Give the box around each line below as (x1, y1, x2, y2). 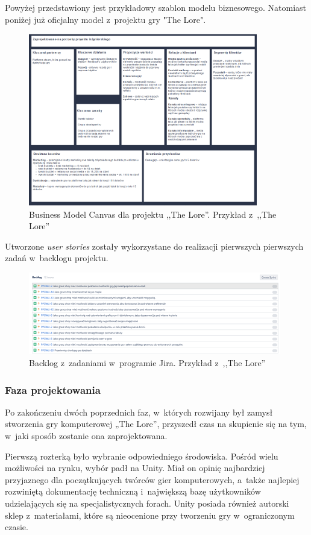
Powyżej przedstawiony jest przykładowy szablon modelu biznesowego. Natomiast (5, 1, 306, 13)
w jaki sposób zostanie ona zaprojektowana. (5, 429, 168, 442)
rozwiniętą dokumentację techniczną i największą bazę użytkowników (5, 485, 261, 498)
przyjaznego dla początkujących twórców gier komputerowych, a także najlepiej (5, 473, 300, 486)
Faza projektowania (5, 382, 101, 397)
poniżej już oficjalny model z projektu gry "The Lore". (5, 13, 206, 25)
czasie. (5, 521, 28, 533)
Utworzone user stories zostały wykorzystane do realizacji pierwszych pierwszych (5, 239, 304, 252)
